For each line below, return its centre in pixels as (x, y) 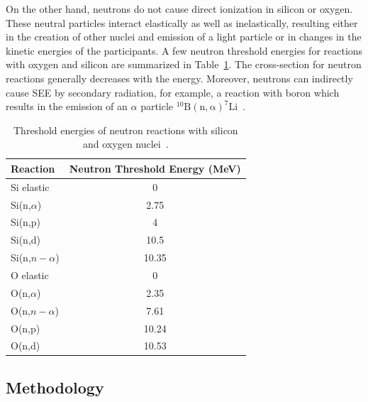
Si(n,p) (26, 222)
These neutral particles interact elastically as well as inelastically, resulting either (182, 22)
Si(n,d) (26, 240)
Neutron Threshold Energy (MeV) (155, 168)
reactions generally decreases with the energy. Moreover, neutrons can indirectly (179, 78)
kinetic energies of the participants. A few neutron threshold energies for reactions (184, 50)
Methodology (55, 387)
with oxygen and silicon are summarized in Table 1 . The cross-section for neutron (184, 64)
